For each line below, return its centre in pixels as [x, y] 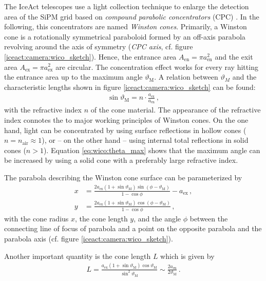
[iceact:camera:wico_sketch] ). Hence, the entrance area [90, 56]
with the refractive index [43, 110]
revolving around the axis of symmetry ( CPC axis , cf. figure [99, 46]
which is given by [187, 256]
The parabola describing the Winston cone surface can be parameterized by [123, 177]
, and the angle [157, 218]
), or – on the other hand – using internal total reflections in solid [145, 140]
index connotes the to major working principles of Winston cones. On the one [126, 119]
